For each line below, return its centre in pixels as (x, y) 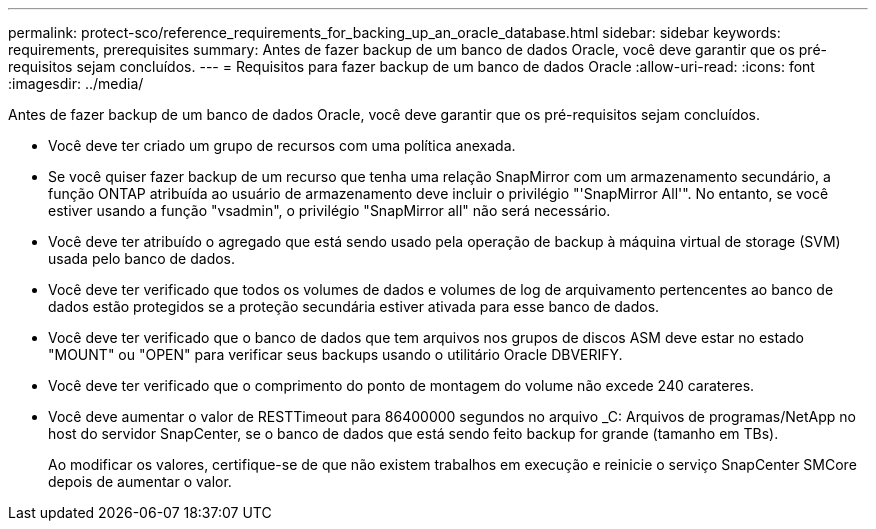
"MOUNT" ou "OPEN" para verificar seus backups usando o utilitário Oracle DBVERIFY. (335, 354)
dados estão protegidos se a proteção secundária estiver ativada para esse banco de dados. (354, 306)
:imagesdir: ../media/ (76, 83)
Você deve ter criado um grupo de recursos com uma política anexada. (282, 145)
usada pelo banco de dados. (142, 258)
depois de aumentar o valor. (140, 481)
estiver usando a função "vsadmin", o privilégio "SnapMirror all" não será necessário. (329, 210)
